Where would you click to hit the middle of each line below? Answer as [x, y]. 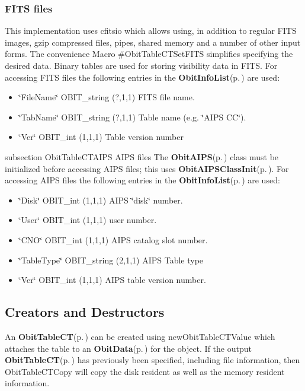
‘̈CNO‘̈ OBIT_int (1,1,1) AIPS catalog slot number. [113, 239]
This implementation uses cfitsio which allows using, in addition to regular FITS [151, 31]
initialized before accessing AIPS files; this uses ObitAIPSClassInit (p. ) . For [147, 168]
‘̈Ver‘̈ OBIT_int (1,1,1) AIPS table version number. [112, 280]
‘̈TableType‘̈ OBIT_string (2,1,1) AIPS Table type [111, 260]
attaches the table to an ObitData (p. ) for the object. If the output [128, 348]
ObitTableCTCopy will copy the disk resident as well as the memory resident [145, 371]
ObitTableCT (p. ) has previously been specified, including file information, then [152, 360]
